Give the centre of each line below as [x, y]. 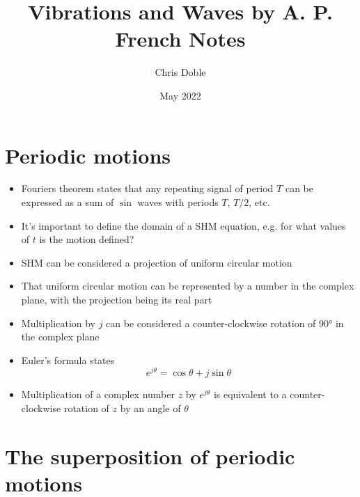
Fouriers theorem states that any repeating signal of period [147, 188]
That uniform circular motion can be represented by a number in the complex [188, 286]
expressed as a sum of [68, 202]
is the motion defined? [87, 239]
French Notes [180, 39]
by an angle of [150, 408]
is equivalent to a [250, 394]
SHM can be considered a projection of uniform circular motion [157, 262]
